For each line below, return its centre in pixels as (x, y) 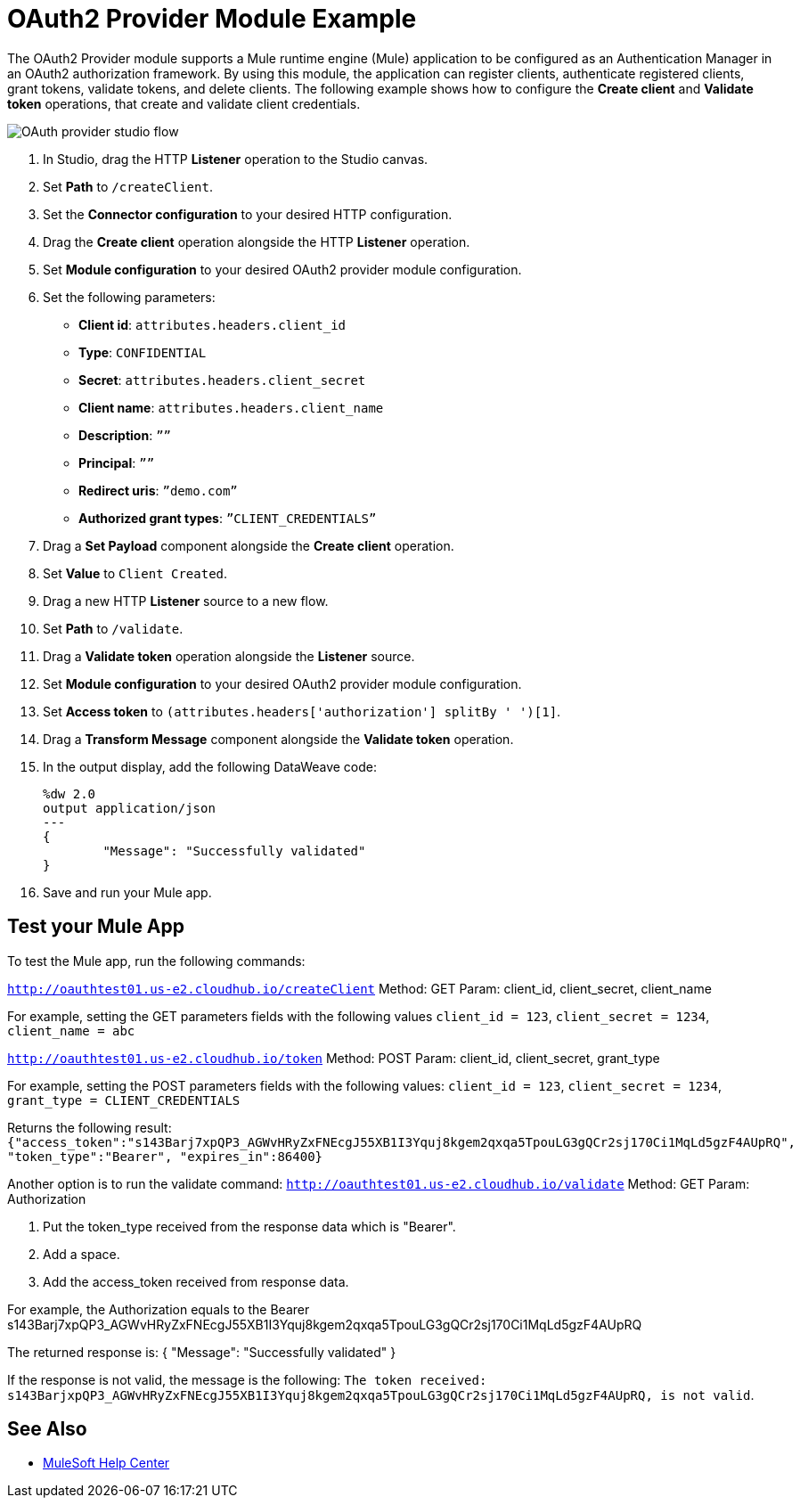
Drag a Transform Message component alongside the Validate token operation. (278, 739)
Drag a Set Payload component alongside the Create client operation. (249, 545)
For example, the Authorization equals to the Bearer (159, 1309)
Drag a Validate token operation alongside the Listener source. (229, 656)
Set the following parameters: (129, 297)
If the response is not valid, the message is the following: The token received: (247, 1379)
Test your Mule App (96, 927)
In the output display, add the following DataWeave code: (210, 766)
